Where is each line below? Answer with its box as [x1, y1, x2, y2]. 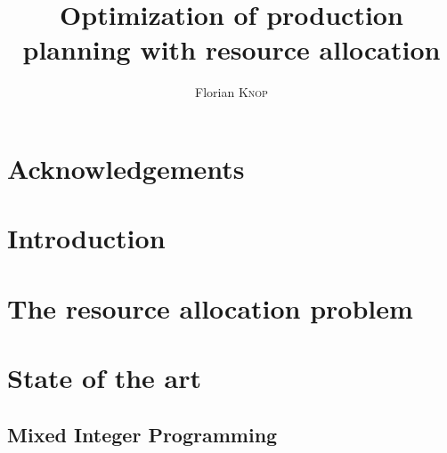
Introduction [7, 220, 166, 256]
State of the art [7, 360, 202, 396]
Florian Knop [195, 83, 268, 101]
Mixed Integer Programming [7, 420, 278, 448]
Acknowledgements [7, 150, 245, 186]
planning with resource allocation [22, 31, 441, 68]
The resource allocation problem [7, 289, 413, 326]
